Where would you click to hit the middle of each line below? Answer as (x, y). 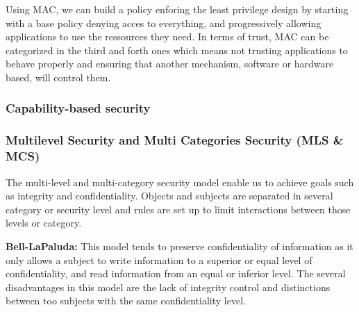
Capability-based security (78, 108)
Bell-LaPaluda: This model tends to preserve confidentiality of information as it (179, 246)
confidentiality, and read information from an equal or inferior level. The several (176, 273)
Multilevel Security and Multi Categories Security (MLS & (175, 140)
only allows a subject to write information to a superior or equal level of (159, 260)
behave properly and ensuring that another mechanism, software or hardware (170, 64)
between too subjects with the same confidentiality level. (126, 301)
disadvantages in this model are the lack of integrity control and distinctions (168, 287)
